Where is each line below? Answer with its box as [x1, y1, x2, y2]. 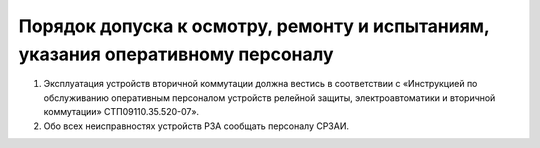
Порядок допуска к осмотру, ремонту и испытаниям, [18, 15, 490, 37]
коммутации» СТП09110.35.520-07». [43, 106, 200, 118]
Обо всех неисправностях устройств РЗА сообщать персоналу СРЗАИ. [43, 120, 350, 132]
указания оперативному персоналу [18, 43, 334, 65]
